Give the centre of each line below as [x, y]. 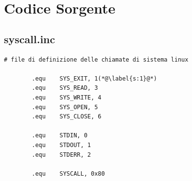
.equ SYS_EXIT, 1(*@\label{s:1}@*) [94, 78]
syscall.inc [30, 39]
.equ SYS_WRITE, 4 [67, 97]
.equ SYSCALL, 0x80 [68, 173]
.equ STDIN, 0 [60, 136]
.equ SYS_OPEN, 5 [65, 107]
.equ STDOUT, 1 [61, 145]
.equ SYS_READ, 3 [65, 88]
